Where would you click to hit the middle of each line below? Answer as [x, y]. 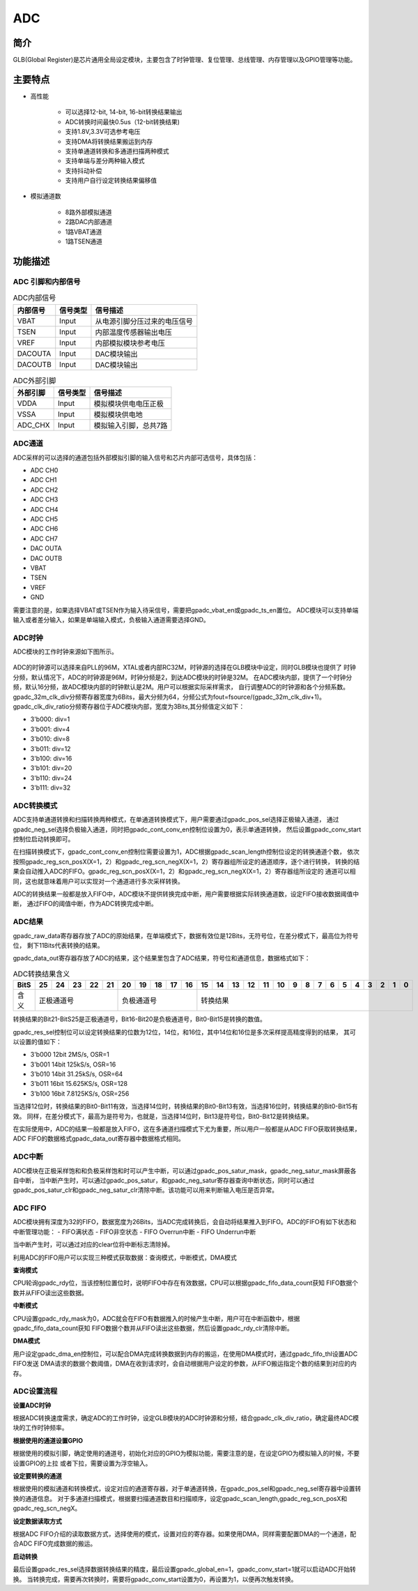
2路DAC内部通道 [89, 222]
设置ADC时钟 [32, 1405]
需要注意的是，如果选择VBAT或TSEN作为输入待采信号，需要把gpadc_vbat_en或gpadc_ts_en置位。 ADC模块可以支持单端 [186, 610]
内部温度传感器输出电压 [133, 332]
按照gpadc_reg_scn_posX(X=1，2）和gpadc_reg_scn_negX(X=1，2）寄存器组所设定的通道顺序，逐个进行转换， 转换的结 [186, 861]
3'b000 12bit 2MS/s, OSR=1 [70, 1055]
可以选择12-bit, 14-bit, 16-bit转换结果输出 [124, 112]
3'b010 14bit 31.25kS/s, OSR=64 [77, 1074]
